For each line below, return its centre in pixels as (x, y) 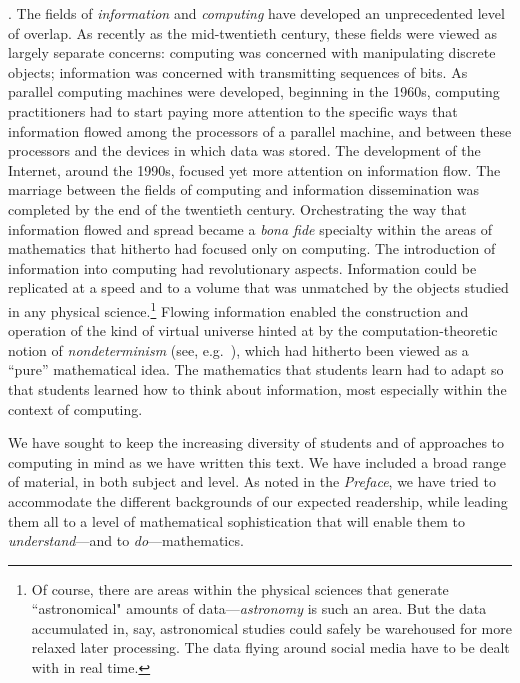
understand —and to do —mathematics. (126, 540)
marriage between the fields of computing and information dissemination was (243, 189)
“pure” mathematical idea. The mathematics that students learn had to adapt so (256, 369)
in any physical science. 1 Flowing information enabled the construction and (238, 309)
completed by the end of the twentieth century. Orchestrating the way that (237, 208)
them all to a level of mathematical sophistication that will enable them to (237, 520)
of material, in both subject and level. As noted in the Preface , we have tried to (252, 481)
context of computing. (75, 408)
